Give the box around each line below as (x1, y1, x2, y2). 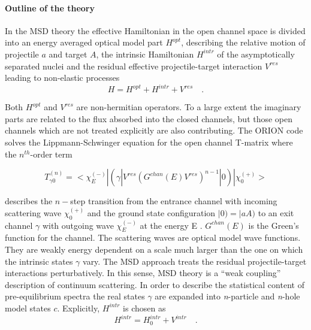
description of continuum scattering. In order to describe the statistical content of (5, 278, 304, 290)
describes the (5, 195, 53, 207)
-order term (30, 147, 73, 160)
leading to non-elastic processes (5, 71, 120, 84)
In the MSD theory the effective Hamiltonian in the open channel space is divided (5, 24, 306, 37)
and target (49, 47, 87, 60)
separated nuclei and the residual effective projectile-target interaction (5, 59, 262, 72)
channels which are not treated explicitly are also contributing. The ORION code (5, 124, 303, 137)
